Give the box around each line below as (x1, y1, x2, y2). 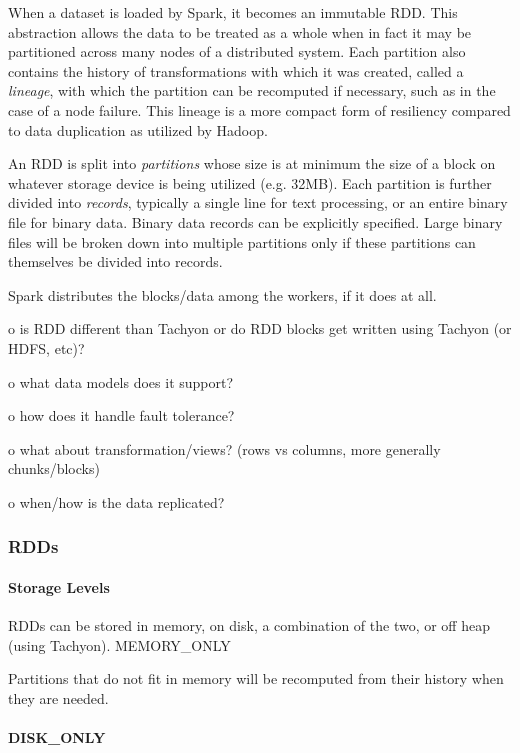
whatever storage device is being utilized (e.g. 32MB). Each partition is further (8, 172, 492, 193)
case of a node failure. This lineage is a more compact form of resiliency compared (8, 99, 511, 120)
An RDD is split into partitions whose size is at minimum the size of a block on (8, 153, 496, 174)
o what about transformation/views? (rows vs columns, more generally (8, 438, 441, 459)
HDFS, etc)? (8, 337, 85, 358)
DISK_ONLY (8, 727, 106, 748)
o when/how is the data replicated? (8, 491, 225, 512)
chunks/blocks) (8, 458, 100, 479)
